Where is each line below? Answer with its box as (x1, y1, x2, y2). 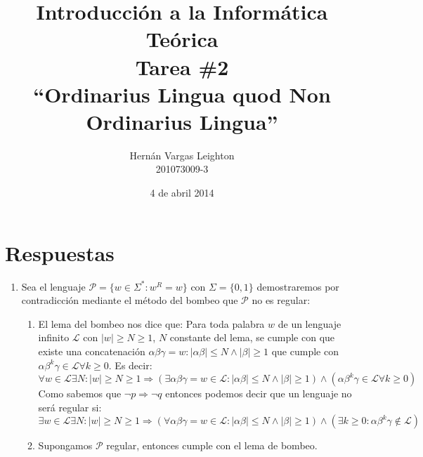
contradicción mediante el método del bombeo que (21, 293, 238, 307)
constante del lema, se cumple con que (169, 330, 335, 345)
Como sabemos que (38, 386, 122, 401)
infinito (38, 330, 70, 345)
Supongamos (38, 438, 93, 453)
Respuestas (5, 238, 115, 267)
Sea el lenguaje (21, 279, 86, 293)
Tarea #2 (135, 52, 229, 81)
